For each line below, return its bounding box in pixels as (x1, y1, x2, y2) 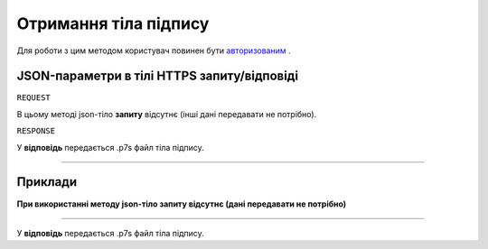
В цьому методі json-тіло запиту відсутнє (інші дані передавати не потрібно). (16, 108, 317, 119)
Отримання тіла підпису (16, 14, 210, 33)
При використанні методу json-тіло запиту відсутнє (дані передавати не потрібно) (16, 198, 347, 209)
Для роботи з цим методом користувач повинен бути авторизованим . (16, 45, 291, 56)
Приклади (16, 174, 78, 189)
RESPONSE (16, 126, 56, 136)
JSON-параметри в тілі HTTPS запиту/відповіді (16, 69, 298, 84)
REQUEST (16, 93, 52, 103)
